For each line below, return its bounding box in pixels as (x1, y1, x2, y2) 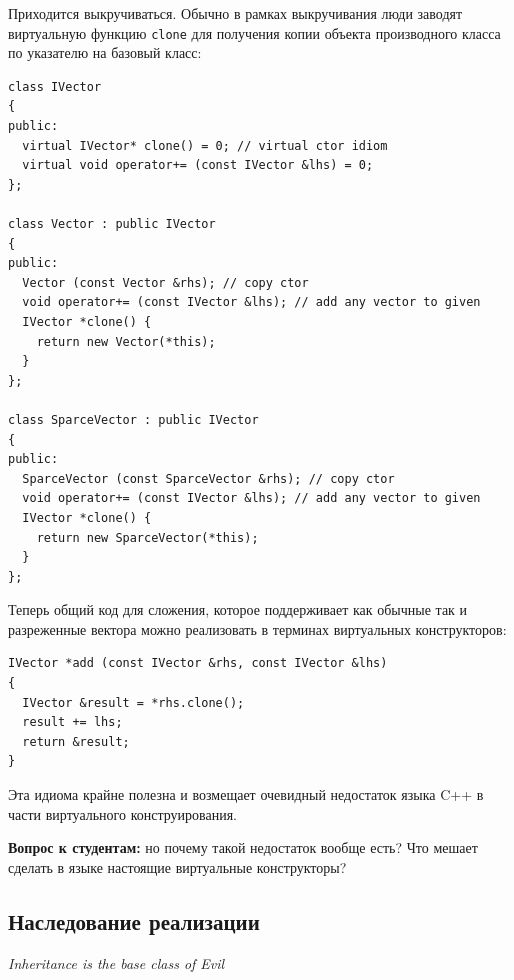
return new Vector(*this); (36, 334, 216, 349)
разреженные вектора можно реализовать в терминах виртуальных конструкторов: (8, 618, 507, 639)
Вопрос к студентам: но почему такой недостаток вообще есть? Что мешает (8, 837, 478, 858)
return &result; (22, 734, 130, 749)
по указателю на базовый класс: (8, 42, 202, 63)
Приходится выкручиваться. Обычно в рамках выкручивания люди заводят (8, 3, 463, 23)
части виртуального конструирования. (8, 803, 238, 824)
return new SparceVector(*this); (36, 530, 259, 545)
